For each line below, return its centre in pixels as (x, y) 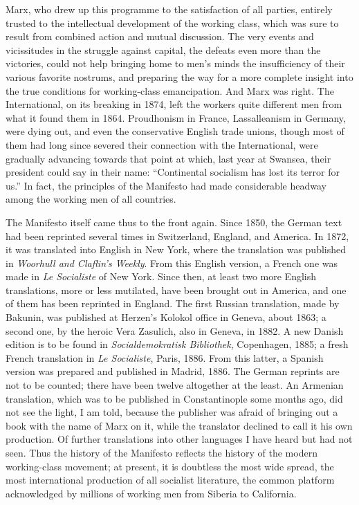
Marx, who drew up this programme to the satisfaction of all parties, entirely (169, 9)
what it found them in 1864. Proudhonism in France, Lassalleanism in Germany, (176, 117)
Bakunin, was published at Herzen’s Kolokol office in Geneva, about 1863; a (166, 317)
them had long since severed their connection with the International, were (162, 144)
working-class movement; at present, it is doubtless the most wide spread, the (170, 466)
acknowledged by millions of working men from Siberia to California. (151, 493)
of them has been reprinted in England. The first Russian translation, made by (173, 303)
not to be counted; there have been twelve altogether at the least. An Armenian (175, 385)
